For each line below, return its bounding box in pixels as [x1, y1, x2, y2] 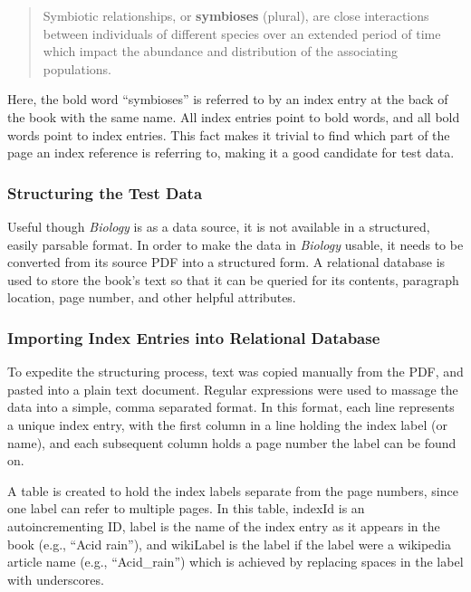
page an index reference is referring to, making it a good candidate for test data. [7, 143, 455, 162]
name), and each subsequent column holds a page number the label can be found [7, 433, 457, 452]
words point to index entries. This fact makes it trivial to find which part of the [7, 125, 450, 144]
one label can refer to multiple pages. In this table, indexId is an [7, 499, 365, 518]
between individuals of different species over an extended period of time [43, 24, 441, 43]
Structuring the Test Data [7, 181, 203, 204]
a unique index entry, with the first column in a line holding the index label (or [7, 415, 447, 434]
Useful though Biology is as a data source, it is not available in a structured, [7, 216, 430, 235]
